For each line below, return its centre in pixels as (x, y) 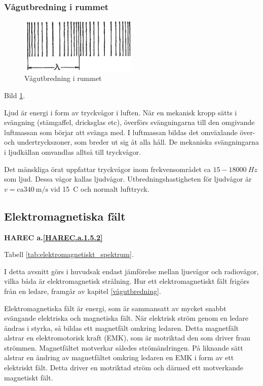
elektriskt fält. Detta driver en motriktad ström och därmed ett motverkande (124, 368)
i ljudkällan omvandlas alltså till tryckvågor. (73, 152)
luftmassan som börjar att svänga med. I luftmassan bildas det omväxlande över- (130, 132)
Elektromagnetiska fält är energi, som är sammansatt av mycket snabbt (115, 308)
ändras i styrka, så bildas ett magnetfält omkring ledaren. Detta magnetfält (122, 328)
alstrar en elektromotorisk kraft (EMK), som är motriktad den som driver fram (127, 338)
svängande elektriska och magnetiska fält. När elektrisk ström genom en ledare (126, 318)
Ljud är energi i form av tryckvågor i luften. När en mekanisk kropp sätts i (121, 112)
